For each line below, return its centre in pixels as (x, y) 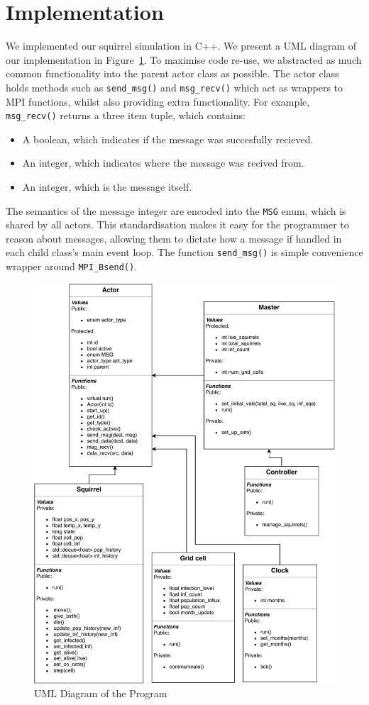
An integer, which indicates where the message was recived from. (163, 163)
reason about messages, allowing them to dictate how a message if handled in (174, 238)
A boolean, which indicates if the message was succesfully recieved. (168, 139)
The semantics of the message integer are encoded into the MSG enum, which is (176, 210)
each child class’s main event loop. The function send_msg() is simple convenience (184, 252)
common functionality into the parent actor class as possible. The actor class (172, 73)
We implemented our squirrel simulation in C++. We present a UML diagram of (181, 46)
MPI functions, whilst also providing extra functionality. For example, (158, 101)
